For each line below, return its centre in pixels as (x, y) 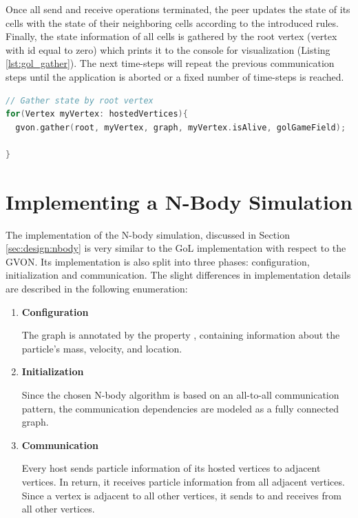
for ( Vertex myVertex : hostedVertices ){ (97, 114)
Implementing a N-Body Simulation (179, 201)
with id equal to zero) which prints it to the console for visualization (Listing (168, 49)
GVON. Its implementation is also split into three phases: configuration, (158, 261)
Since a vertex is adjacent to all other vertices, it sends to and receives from (181, 495)
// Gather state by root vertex (80, 100)
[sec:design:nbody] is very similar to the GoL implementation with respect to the (176, 248)
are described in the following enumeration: (97, 289)
